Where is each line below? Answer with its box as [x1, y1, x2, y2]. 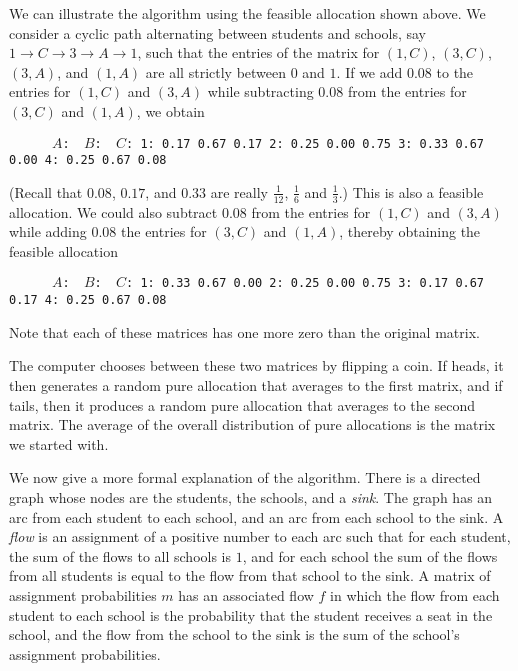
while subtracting [207, 81, 314, 102]
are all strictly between [145, 61, 287, 82]
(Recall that [9, 181, 83, 202]
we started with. [9, 433, 109, 454]
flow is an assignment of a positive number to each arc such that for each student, [9, 526, 511, 547]
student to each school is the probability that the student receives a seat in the [9, 604, 493, 625]
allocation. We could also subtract [9, 201, 218, 222]
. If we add [336, 61, 403, 82]
